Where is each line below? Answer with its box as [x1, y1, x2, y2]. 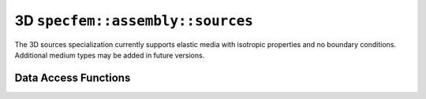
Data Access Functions [14, 71, 131, 84]
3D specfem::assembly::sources [14, 12, 254, 29]
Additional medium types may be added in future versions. [14, 50, 205, 60]
